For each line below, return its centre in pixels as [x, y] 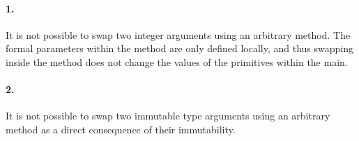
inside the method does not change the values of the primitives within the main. [177, 61]
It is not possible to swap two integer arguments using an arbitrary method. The [178, 34]
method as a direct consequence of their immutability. [121, 129]
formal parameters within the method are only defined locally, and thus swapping [179, 48]
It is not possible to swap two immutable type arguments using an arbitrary [168, 116]
